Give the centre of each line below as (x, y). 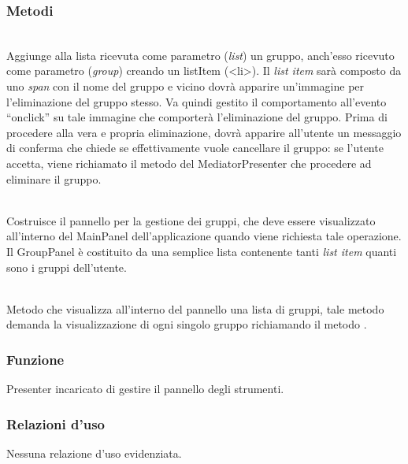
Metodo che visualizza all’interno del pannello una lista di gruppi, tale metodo (195, 308)
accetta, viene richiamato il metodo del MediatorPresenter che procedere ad (189, 163)
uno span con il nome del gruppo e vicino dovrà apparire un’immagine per (185, 86)
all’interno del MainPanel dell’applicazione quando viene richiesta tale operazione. (204, 236)
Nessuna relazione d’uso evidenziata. (94, 453)
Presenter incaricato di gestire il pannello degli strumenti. (145, 389)
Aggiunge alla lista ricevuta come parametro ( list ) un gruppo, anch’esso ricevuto (200, 55)
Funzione (35, 359)
